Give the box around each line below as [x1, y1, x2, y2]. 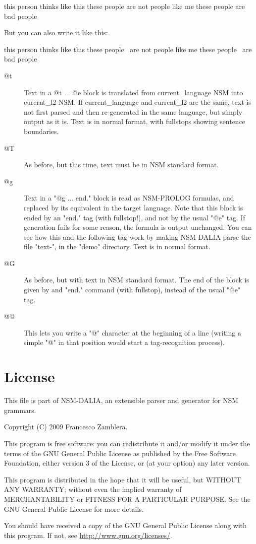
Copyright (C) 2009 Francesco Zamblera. [4, 421, 128, 432]
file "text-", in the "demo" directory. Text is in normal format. [24, 241, 210, 252]
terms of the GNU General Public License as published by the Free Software [4, 448, 236, 458]
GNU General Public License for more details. [4, 503, 144, 514]
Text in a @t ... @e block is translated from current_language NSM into [24, 87, 243, 97]
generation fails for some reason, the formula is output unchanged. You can [24, 222, 252, 232]
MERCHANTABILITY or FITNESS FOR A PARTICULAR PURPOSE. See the [4, 493, 251, 504]
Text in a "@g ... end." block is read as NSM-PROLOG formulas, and [24, 193, 234, 203]
